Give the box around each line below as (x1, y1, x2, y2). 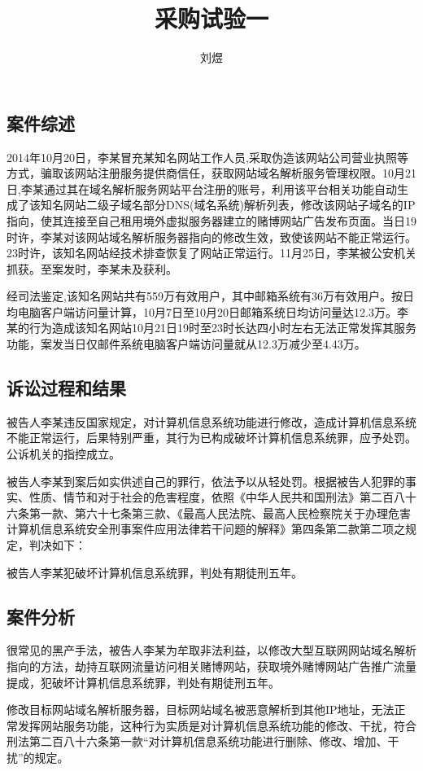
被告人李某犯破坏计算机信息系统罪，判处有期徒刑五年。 (7, 563, 303, 580)
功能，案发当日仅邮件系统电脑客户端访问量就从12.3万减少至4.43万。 (7, 335, 366, 353)
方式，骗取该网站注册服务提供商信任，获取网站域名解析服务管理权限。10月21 (7, 164, 416, 182)
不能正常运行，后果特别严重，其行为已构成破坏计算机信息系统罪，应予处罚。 (7, 429, 416, 446)
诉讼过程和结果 (7, 375, 126, 401)
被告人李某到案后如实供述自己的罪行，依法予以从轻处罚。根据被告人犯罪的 (7, 472, 405, 489)
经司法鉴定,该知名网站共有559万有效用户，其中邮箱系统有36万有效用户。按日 (7, 287, 414, 304)
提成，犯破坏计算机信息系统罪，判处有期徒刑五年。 (7, 673, 280, 690)
